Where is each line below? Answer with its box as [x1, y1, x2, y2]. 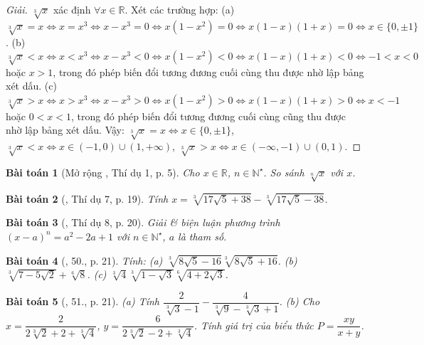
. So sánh [263, 164, 304, 179]
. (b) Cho [279, 294, 320, 309]
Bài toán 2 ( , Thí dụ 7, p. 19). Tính [6, 191, 169, 206]
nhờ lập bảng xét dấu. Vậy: [6, 122, 124, 137]
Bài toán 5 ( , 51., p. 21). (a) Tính [6, 294, 160, 309]
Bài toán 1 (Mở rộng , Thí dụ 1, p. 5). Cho [6, 164, 200, 179]
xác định [53, 2, 91, 16]
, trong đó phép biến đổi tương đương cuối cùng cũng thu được [71, 108, 346, 123]
